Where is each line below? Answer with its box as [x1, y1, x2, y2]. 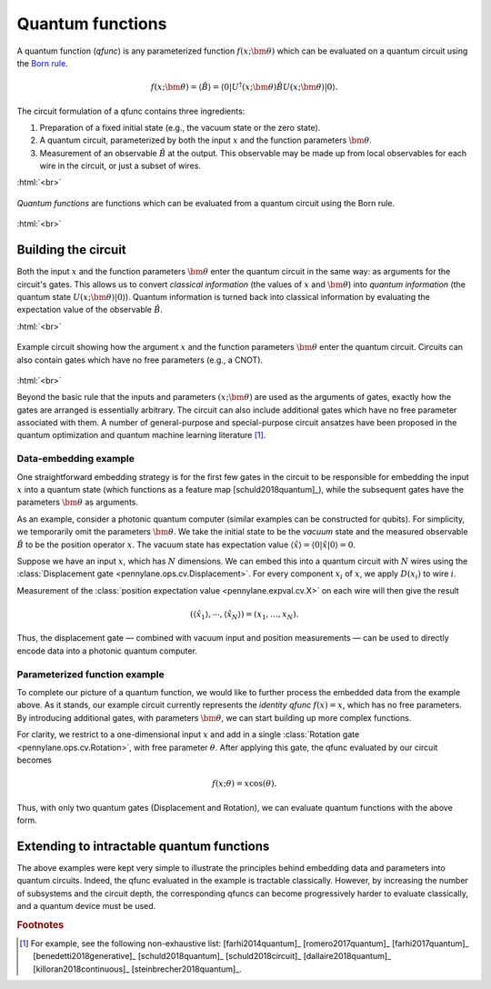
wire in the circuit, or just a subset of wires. [39, 160, 202, 172]
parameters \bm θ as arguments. [16, 496, 138, 508]
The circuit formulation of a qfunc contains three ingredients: [16, 105, 245, 116]
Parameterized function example [16, 668, 165, 681]
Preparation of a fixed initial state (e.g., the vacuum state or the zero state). [39, 122, 321, 133]
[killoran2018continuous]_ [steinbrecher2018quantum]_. [33, 964, 243, 974]
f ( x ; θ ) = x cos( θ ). [212, 778, 277, 789]
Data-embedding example [16, 453, 135, 465]
